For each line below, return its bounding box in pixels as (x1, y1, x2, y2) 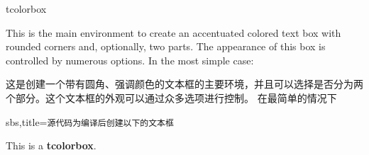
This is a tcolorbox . (6, 138, 97, 153)
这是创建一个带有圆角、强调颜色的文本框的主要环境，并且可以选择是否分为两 (6, 76, 363, 91)
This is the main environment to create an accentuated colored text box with (6, 25, 341, 40)
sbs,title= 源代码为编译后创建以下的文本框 (6, 114, 174, 129)
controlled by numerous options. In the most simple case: (6, 52, 254, 67)
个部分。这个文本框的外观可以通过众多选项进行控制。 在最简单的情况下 (6, 90, 337, 105)
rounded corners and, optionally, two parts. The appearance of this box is (6, 39, 326, 54)
